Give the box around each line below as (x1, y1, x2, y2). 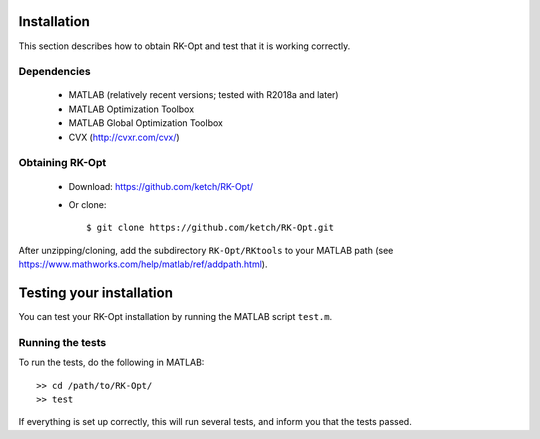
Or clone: (68, 198, 107, 210)
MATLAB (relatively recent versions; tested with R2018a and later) (68, 89, 339, 101)
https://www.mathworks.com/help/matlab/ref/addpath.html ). (18, 258, 268, 270)
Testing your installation (18, 284, 174, 301)
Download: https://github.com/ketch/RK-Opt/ (68, 180, 254, 192)
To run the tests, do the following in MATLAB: (18, 356, 205, 369)
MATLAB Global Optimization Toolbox (68, 117, 224, 129)
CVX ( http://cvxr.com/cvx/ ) (68, 131, 180, 143)
